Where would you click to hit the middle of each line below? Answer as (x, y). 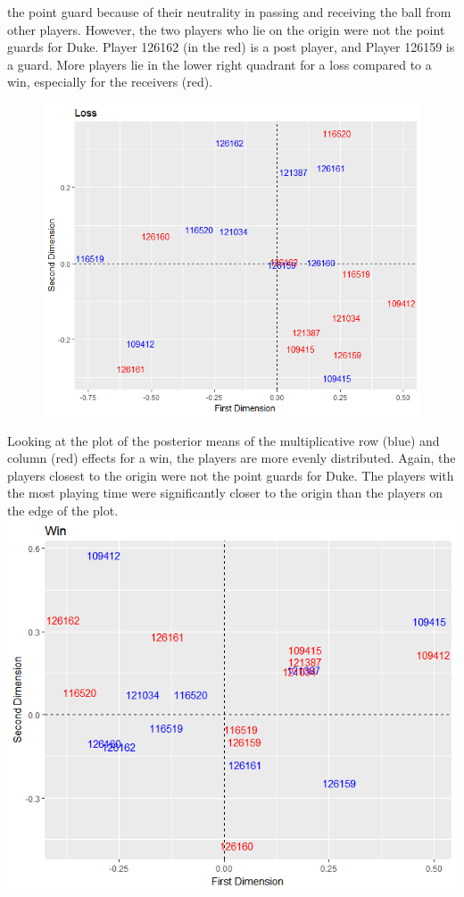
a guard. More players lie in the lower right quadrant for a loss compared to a (220, 64)
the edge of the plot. (63, 510)
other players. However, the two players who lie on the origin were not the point (226, 29)
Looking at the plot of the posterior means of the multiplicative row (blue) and (224, 440)
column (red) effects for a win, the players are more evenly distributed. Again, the (232, 458)
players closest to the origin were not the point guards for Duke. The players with (231, 475)
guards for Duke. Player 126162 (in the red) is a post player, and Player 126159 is (231, 47)
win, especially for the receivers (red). (110, 82)
